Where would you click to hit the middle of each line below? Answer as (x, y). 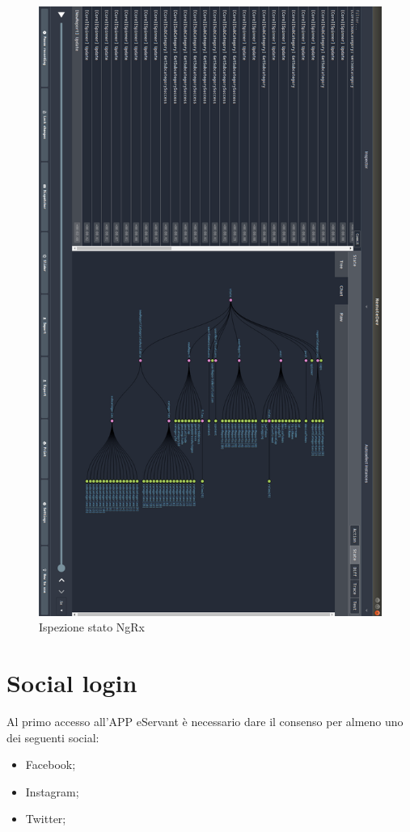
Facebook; (51, 764)
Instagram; (52, 791)
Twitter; (46, 819)
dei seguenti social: (53, 737)
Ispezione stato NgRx (92, 627)
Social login (72, 683)
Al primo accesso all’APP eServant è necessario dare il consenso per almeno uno (205, 722)
